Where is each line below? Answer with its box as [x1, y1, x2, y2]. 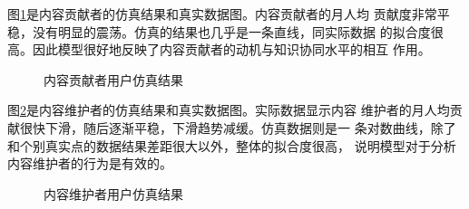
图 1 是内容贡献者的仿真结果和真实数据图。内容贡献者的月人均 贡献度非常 [7, 5, 437, 23]
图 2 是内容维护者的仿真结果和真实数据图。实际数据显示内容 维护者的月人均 [7, 100, 450, 119]
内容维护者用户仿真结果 [44, 184, 183, 203]
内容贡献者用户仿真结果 [44, 70, 183, 89]
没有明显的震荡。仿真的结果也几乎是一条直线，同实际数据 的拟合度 [32, 22, 431, 41]
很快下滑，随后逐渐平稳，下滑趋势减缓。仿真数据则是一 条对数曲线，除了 [19, 118, 456, 137]
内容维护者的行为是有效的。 [7, 154, 172, 173]
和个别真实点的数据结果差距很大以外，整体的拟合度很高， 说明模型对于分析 [7, 136, 456, 155]
